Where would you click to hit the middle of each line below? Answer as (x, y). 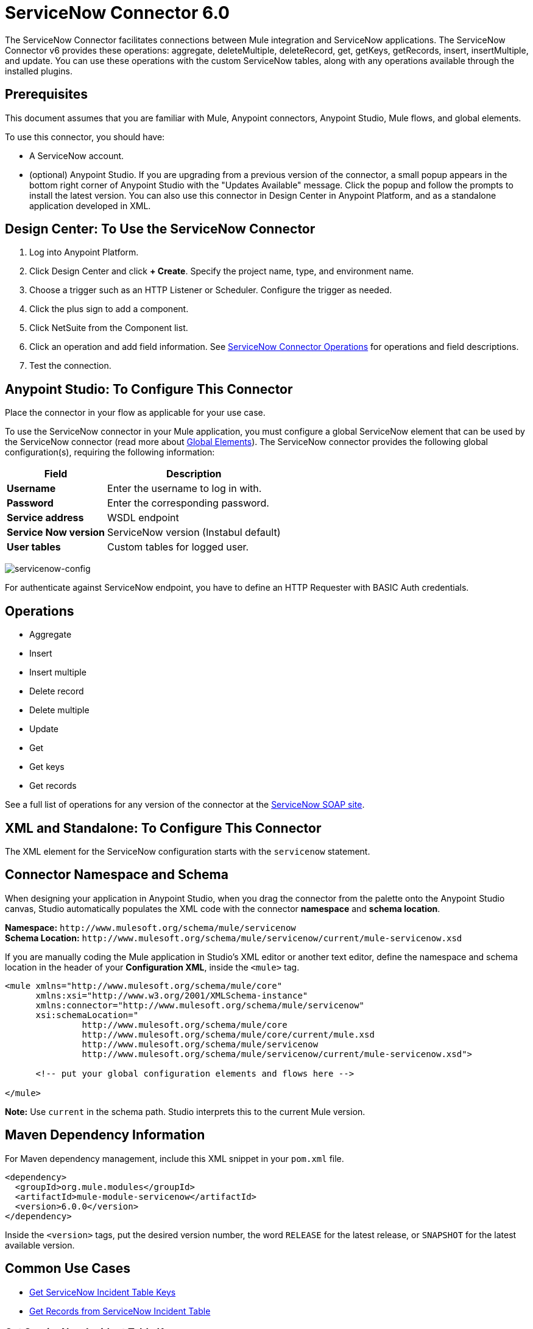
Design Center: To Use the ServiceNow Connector (160, 229)
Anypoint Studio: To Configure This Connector (149, 389)
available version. (40, 1245)
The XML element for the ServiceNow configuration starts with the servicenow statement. (188, 851)
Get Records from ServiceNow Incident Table (120, 1311)
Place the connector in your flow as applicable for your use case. (135, 413)
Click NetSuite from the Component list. (109, 328)
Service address (45, 518)
